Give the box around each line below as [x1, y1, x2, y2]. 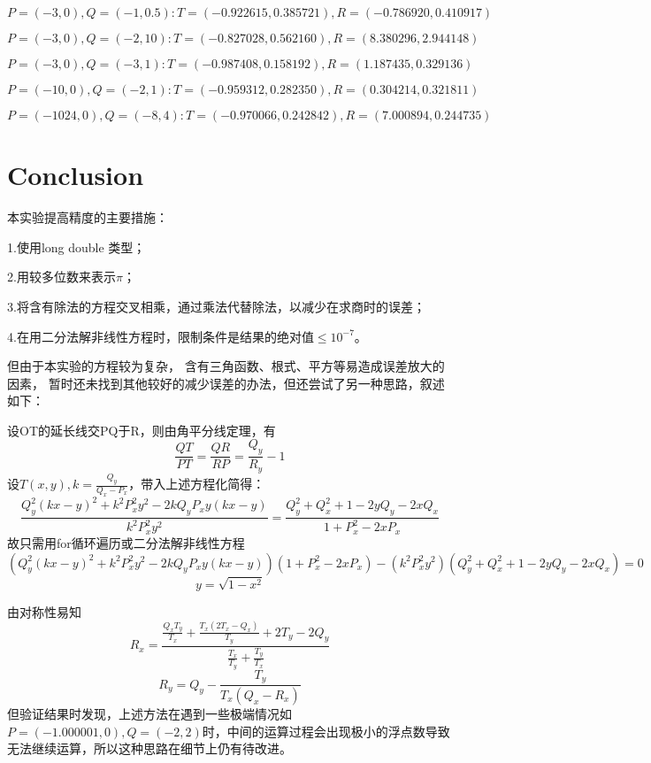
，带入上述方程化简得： [128, 474, 265, 493]
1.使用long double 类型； [7, 237, 146, 256]
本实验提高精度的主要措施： [7, 208, 168, 227]
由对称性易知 [7, 602, 81, 620]
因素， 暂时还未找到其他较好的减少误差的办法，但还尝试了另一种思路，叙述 [7, 374, 445, 392]
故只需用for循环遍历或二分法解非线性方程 [7, 533, 245, 551]
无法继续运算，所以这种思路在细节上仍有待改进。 [7, 739, 292, 758]
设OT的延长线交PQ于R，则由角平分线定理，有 [7, 420, 276, 439]
